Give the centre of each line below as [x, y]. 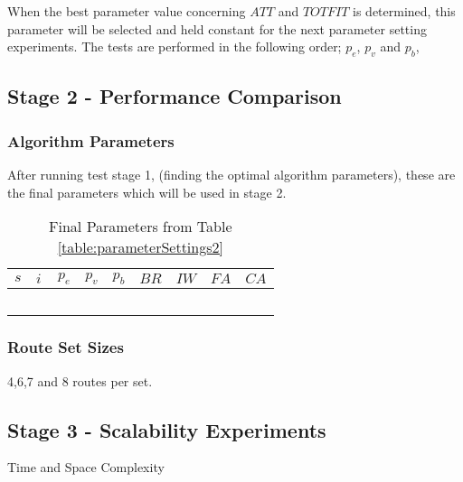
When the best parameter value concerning [127, 11]
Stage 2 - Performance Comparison [175, 96]
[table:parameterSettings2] [140, 247]
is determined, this [404, 11]
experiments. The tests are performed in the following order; [175, 46]
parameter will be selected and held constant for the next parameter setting [217, 28]
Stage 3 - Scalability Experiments [167, 429]
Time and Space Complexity [86, 467]
